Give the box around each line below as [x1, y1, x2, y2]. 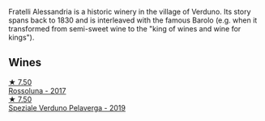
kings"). [8, 32, 35, 42]
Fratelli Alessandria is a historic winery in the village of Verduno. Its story [8, 7, 251, 16]
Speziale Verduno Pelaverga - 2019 [8, 102, 126, 112]
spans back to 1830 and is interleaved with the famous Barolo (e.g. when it [8, 15, 258, 25]
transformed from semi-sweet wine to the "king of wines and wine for [8, 24, 241, 33]
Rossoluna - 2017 [8, 86, 66, 95]
